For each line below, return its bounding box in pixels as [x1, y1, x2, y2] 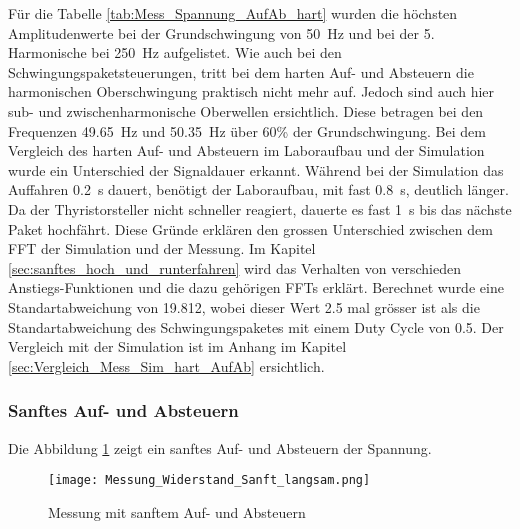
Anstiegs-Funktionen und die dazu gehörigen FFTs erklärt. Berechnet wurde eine [8, 277, 504, 298]
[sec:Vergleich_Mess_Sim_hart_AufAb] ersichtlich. [8, 355, 325, 376]
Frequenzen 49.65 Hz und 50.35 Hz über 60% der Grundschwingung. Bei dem [8, 120, 486, 141]
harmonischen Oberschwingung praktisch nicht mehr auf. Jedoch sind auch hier [8, 81, 495, 102]
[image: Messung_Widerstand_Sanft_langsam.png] [48, 473, 371, 488]
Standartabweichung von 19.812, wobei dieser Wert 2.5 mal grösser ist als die [8, 296, 480, 317]
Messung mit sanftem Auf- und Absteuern [48, 501, 306, 522]
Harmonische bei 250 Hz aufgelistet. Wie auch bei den [8, 42, 342, 63]
